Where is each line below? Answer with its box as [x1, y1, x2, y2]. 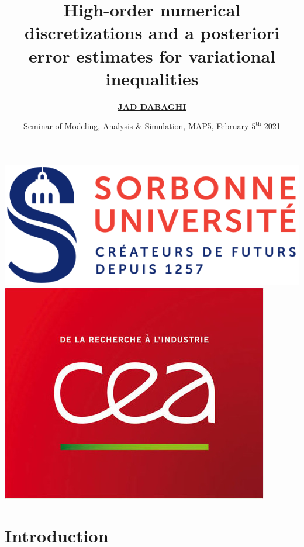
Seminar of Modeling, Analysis [23, 120, 133, 132]
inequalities [105, 66, 199, 90]
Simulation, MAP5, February [144, 120, 249, 132]
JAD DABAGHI [118, 100, 186, 112]
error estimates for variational [28, 43, 276, 67]
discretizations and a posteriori [24, 20, 280, 44]
